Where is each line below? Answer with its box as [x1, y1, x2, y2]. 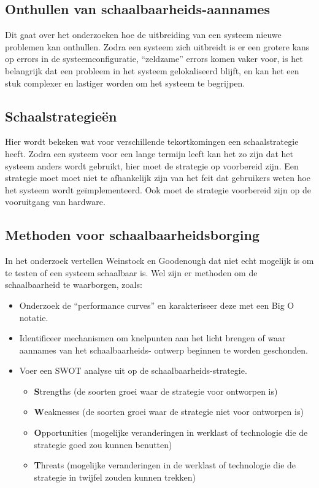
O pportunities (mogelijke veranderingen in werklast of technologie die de [34, 426, 308, 439]
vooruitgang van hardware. [5, 195, 106, 208]
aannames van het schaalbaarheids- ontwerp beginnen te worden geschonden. [19, 343, 308, 356]
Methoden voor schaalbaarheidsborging [5, 225, 259, 244]
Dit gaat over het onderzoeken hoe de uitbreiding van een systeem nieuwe [5, 28, 282, 41]
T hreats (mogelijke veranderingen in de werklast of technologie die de [34, 459, 296, 471]
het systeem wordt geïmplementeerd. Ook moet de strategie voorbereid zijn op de [5, 183, 311, 196]
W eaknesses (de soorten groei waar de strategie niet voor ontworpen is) [34, 405, 304, 418]
